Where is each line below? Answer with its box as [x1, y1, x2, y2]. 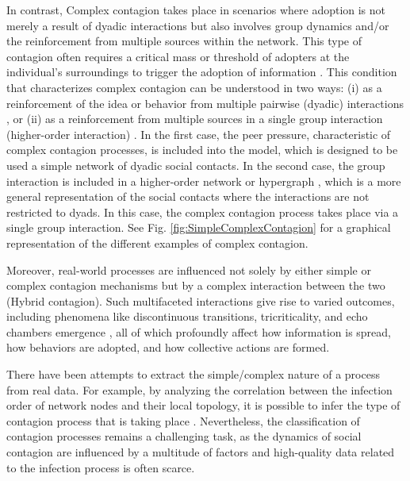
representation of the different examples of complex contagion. [6, 234, 308, 251]
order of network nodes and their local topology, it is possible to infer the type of [6, 397, 400, 414]
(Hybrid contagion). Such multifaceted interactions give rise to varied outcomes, [6, 292, 395, 309]
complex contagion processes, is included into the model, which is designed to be [6, 141, 398, 158]
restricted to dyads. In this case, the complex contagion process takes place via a [6, 203, 399, 220]
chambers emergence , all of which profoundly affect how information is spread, [6, 323, 391, 340]
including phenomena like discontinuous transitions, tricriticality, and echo [6, 308, 368, 325]
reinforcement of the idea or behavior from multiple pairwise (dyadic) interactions [6, 94, 404, 111]
